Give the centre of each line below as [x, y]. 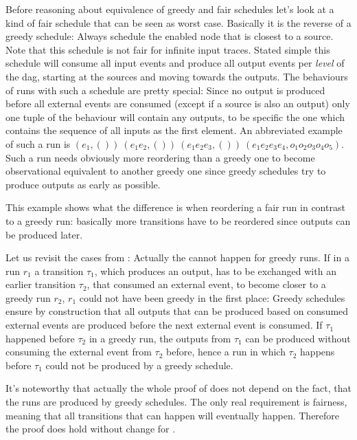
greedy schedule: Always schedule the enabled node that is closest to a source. [170, 36]
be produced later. [44, 234]
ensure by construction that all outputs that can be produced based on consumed [177, 311]
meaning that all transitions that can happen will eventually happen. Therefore [173, 415]
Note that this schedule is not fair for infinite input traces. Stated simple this [168, 49]
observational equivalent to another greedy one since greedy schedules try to [166, 171]
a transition [59, 271]
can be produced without [298, 338]
